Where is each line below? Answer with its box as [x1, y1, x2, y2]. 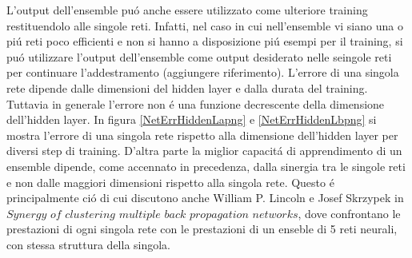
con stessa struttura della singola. [6, 236, 171, 252]
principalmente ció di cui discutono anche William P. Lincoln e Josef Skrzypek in [6, 189, 404, 206]
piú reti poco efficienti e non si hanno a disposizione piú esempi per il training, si [6, 33, 403, 50]
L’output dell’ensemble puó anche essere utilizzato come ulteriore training [6, 2, 368, 18]
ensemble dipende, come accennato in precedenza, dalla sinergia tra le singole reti [6, 157, 406, 174]
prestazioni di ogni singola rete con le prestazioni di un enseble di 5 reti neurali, [6, 220, 398, 237]
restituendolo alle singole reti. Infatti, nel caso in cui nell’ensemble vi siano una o [6, 17, 403, 34]
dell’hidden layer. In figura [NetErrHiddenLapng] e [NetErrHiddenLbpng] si [6, 111, 377, 128]
